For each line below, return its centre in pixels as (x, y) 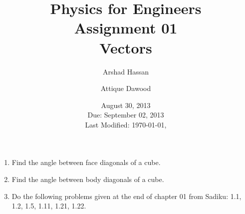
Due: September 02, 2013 (126, 115)
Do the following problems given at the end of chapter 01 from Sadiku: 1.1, (126, 196)
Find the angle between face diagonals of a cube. (86, 162)
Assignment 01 (126, 28)
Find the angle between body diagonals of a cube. (88, 179)
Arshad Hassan (126, 71)
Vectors (126, 47)
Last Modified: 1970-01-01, (126, 124)
